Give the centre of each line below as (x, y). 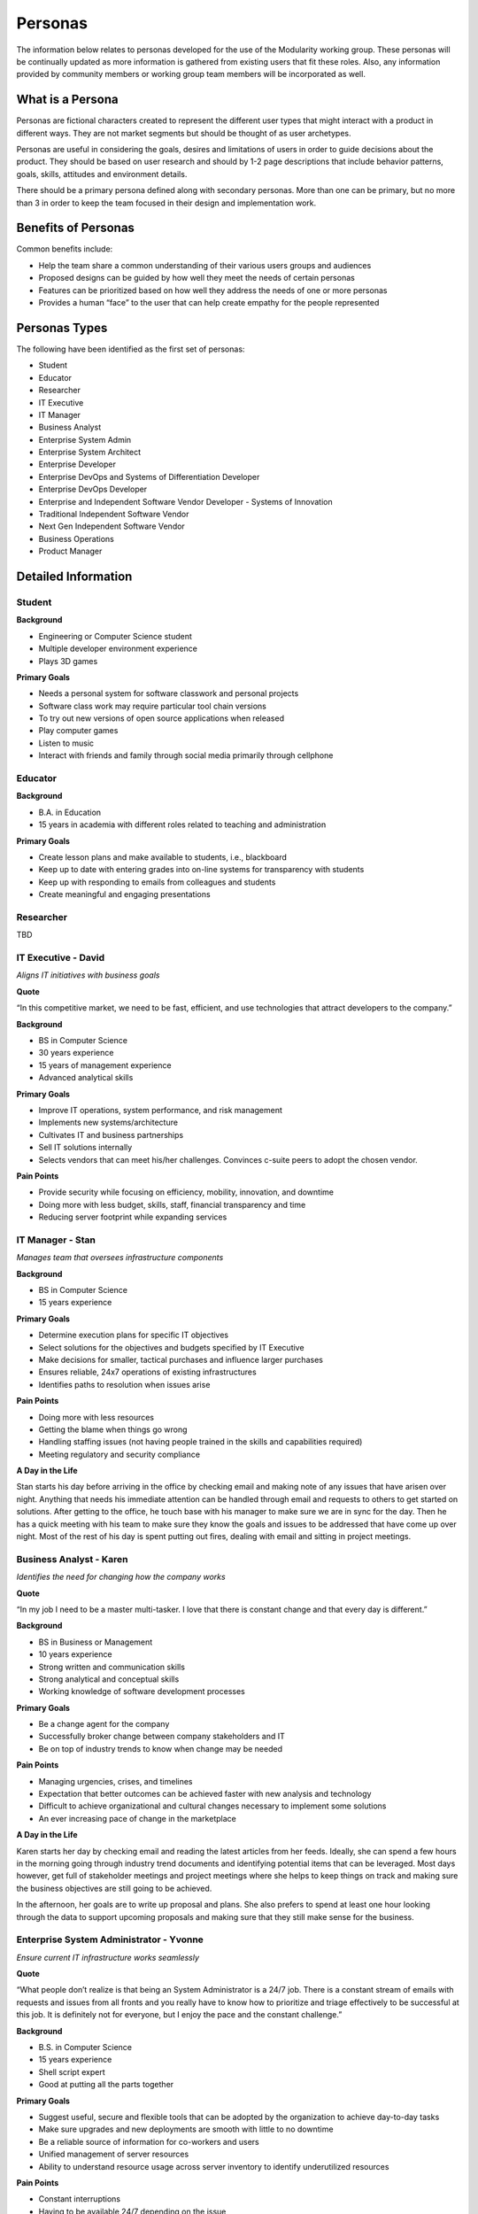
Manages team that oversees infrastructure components (120, 1258)
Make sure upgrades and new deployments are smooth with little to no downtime (186, 2129)
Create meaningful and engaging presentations (125, 894)
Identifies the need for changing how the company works (121, 1577)
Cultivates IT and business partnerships (111, 1134)
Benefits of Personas (75, 228)
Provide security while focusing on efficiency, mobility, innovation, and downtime (186, 1192)
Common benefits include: (65, 249)
